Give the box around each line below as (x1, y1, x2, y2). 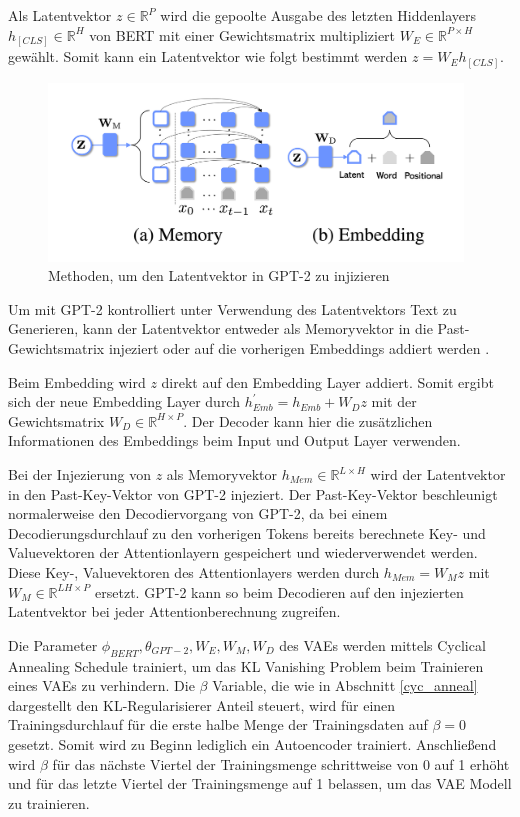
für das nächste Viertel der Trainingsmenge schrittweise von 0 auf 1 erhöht (52, 753, 510, 774)
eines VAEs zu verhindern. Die (8, 675, 195, 696)
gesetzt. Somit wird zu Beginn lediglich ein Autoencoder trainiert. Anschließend (8, 733, 497, 754)
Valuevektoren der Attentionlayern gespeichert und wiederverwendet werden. (8, 542, 478, 563)
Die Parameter (8, 634, 98, 655)
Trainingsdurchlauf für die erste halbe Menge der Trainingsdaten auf (8, 714, 428, 735)
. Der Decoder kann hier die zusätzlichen (183, 410, 433, 431)
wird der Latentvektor (370, 464, 506, 484)
